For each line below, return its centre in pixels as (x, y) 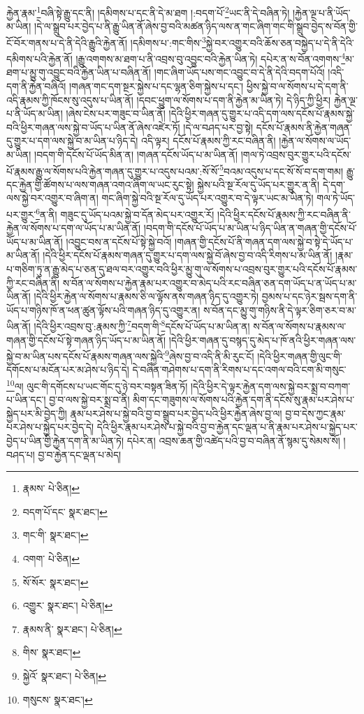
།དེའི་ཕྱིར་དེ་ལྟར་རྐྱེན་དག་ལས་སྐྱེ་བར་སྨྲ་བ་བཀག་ (270, 386)
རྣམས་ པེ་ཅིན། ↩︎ (51, 488)
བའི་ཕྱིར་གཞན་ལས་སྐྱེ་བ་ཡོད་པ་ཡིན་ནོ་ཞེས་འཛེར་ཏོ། (93, 127)
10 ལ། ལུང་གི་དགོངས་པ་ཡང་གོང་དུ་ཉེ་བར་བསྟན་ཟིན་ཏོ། (97, 385)
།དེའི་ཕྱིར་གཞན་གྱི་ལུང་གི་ (300, 356)
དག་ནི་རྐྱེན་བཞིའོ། (36, 85)
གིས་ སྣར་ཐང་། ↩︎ (52, 652)
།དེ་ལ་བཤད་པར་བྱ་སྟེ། (218, 127)
